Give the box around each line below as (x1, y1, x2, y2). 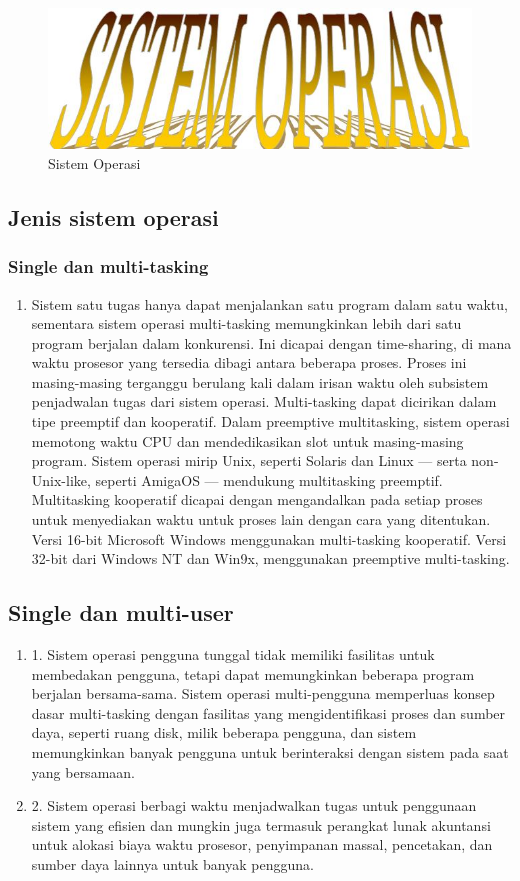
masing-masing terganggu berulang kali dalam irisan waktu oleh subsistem (31, 371, 489, 392)
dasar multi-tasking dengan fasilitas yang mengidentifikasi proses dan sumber (31, 702, 506, 723)
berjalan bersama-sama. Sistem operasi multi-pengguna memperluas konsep (31, 683, 495, 704)
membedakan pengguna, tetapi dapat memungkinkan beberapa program (31, 663, 475, 684)
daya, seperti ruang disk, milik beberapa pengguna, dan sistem (31, 722, 417, 743)
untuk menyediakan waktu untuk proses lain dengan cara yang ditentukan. (31, 509, 491, 530)
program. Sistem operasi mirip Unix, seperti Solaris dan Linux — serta (31, 450, 467, 471)
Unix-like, (31, 469, 91, 490)
